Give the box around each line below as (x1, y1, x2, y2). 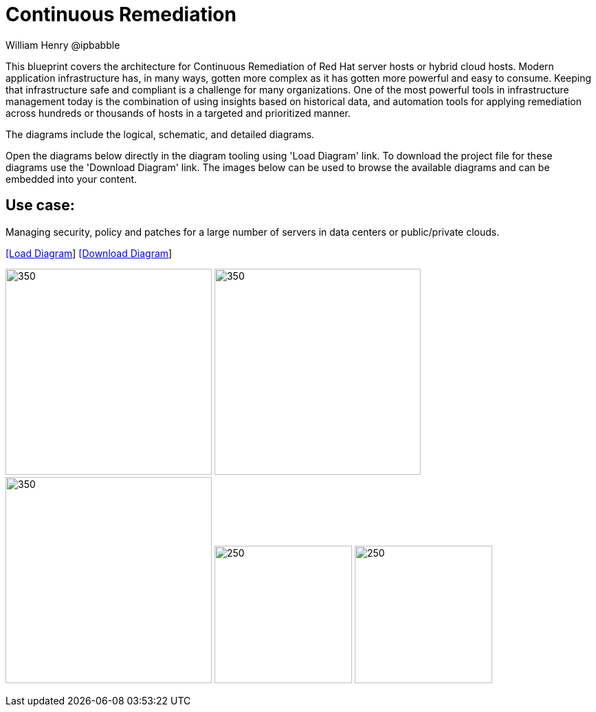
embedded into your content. (5, 173, 137, 185)
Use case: (5, 197, 75, 214)
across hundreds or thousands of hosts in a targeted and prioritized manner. (5, 107, 351, 119)
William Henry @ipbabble (5, 38, 120, 51)
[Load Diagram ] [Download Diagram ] (5, 247, 173, 259)
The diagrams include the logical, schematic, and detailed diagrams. (5, 128, 315, 140)
